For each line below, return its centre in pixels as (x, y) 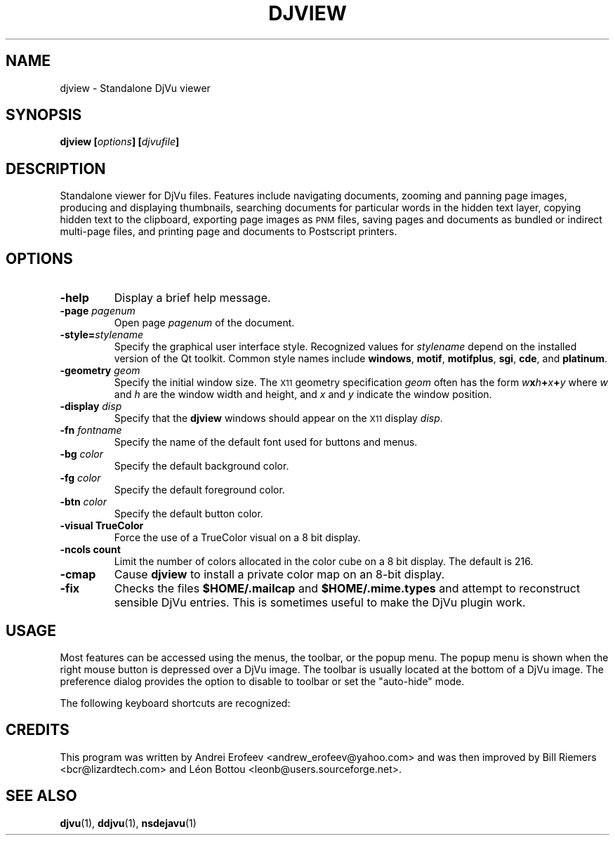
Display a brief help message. (192, 298)
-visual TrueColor (102, 526)
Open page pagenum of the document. (204, 323)
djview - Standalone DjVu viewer (135, 88)
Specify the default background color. (201, 466)
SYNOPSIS (44, 115)
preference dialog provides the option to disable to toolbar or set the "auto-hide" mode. (262, 681)
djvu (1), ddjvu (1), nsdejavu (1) (128, 823)
